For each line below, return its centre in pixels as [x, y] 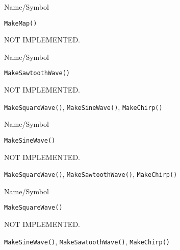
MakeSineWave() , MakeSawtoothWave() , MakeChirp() [87, 241]
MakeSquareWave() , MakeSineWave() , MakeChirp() [83, 107]
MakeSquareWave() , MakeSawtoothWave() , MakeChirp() [91, 174]
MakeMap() [21, 23]
